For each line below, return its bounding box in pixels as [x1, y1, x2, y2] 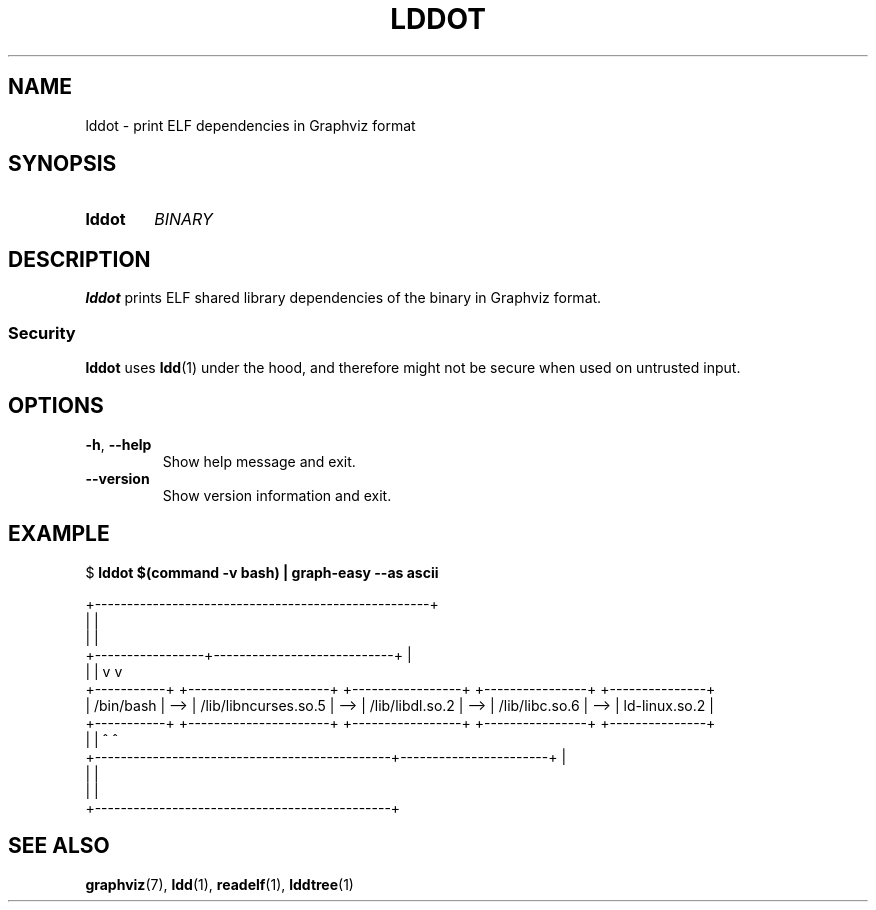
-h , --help [85, 435, 152, 453]
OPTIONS [8, 393, 104, 419]
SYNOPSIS [8, 151, 117, 177]
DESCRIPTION [8, 246, 151, 272]
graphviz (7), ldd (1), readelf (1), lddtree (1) [85, 875, 354, 893]
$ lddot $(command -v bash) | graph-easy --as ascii [85, 563, 439, 581]
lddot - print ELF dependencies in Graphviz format [85, 116, 416, 134]
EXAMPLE [8, 521, 110, 547]
